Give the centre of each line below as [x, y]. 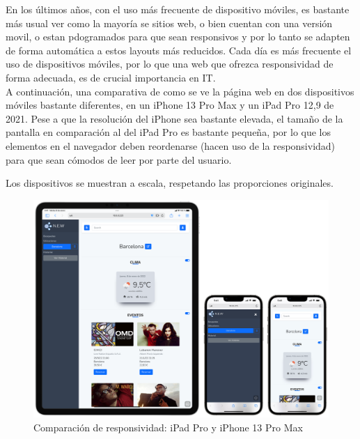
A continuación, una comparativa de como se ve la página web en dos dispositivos [180, 91]
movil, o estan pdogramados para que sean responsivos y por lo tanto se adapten [178, 37]
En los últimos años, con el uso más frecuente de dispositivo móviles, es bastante [178, 9]
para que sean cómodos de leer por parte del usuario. [119, 159]
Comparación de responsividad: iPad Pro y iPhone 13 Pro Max [168, 427]
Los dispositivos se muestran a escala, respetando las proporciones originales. [170, 183]
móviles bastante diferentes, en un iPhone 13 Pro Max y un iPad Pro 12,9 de [170, 105]
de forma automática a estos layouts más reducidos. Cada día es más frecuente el [179, 50]
